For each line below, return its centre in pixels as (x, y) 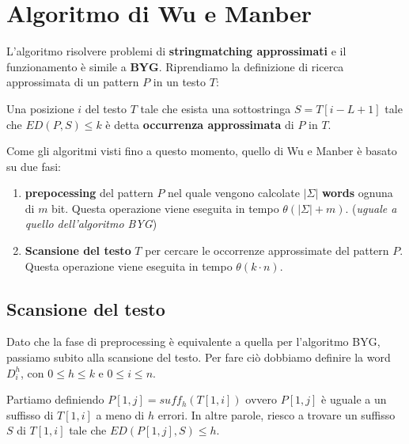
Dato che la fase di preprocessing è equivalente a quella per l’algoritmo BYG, (193, 342)
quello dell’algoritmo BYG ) (91, 224)
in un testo (180, 82)
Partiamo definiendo (55, 399)
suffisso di (30, 414)
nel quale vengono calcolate (234, 193)
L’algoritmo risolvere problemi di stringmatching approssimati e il (176, 51)
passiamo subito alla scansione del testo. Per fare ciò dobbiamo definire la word (199, 357)
